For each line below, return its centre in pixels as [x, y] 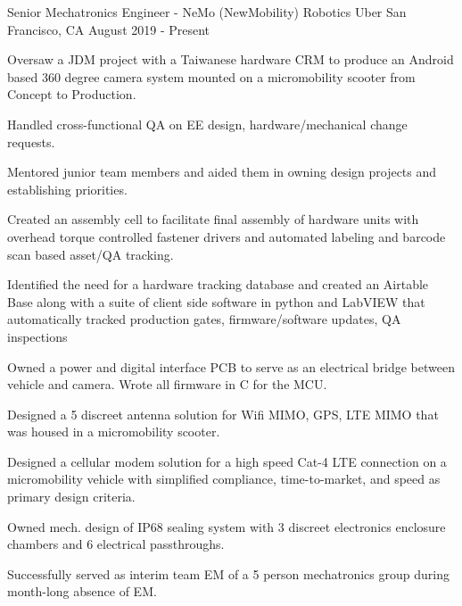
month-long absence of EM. [82, 591]
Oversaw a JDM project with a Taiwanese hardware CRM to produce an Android [231, 59]
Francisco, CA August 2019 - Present [109, 29]
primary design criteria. [71, 497]
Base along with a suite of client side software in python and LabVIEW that [216, 301]
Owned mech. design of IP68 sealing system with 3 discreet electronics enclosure [227, 526]
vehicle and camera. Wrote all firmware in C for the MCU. [167, 384]
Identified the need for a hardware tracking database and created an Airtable [218, 284]
